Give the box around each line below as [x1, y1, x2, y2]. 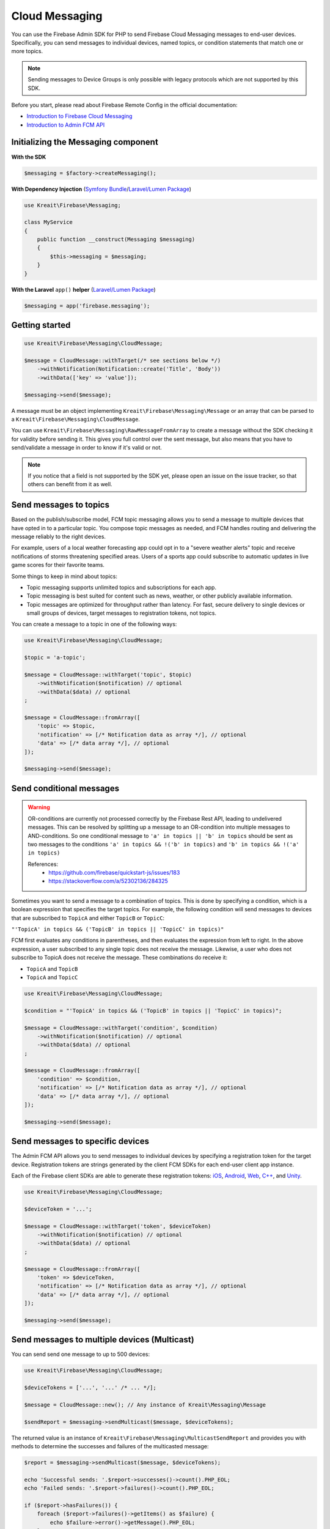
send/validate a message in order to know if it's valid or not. [11, 444, 162, 451]
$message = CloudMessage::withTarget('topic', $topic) [24, 672, 192, 678]
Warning [28, 804, 50, 811]
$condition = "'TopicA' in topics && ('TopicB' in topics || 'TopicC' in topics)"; [24, 1007, 282, 1014]
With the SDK [11, 153, 46, 160]
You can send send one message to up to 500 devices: [11, 1350, 150, 1358]
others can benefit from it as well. [28, 481, 112, 488]
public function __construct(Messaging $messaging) [37, 236, 196, 243]
